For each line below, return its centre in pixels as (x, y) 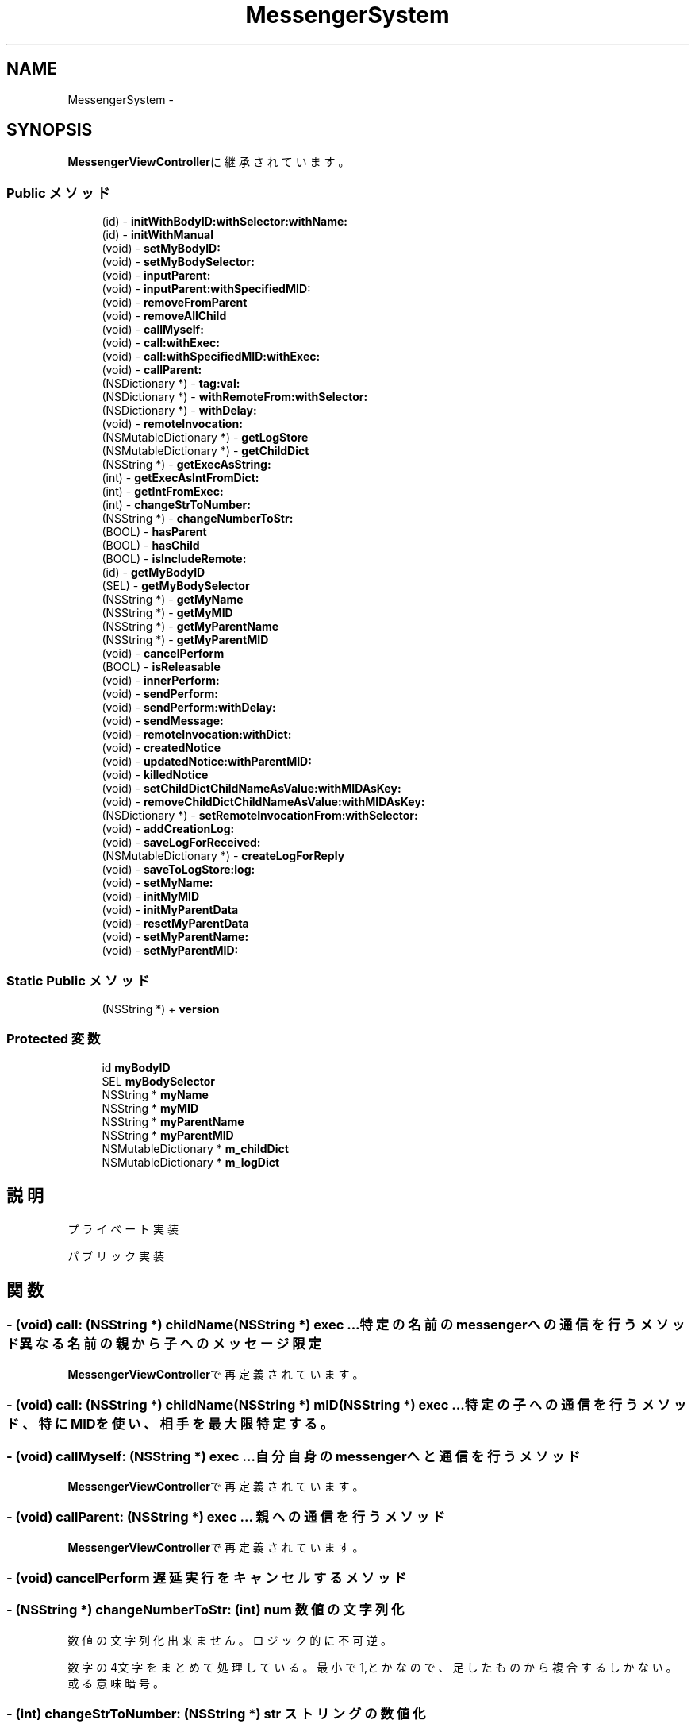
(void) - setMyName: (157, 883)
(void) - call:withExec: (161, 343)
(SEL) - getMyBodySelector (176, 586)
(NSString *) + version (161, 1009)
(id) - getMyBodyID (154, 573)
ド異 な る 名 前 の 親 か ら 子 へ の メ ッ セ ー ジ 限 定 (164, 1344)
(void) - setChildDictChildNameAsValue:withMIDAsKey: (252, 789)
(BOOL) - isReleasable (161, 667)
